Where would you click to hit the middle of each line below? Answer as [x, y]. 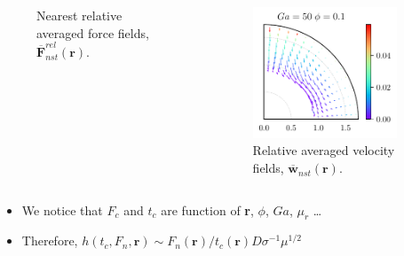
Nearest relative [79, 15]
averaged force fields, [93, 32]
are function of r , [207, 209]
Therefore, [50, 240]
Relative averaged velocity [324, 150]
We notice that [62, 209]
